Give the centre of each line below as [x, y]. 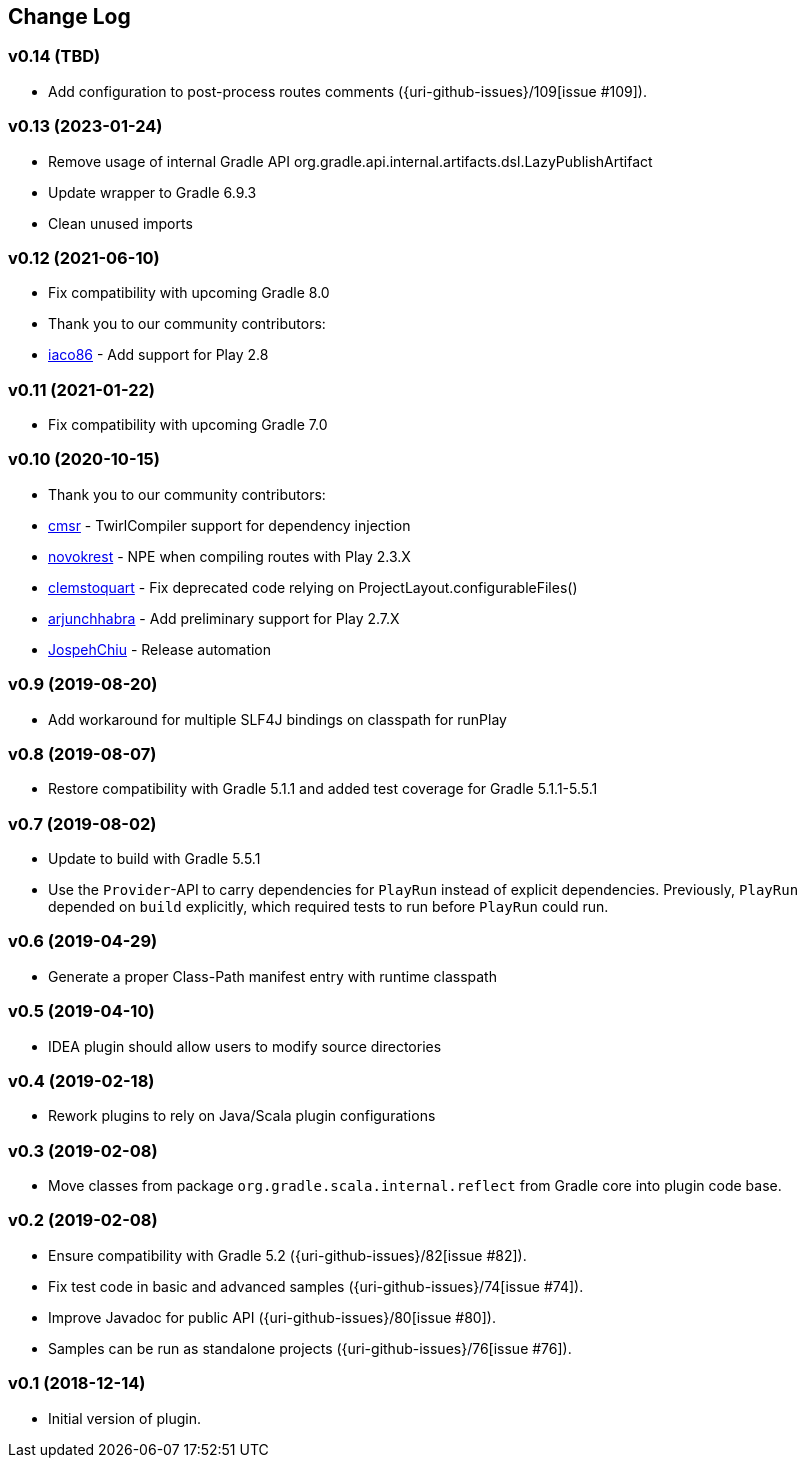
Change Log [69, 16]
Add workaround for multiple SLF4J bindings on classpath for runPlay [277, 719]
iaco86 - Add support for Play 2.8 [158, 355]
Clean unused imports [120, 223]
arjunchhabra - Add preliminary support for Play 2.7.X [224, 618]
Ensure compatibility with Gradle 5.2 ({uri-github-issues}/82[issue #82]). [287, 1255]
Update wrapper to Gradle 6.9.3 [152, 192]
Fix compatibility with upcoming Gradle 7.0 [188, 425]
